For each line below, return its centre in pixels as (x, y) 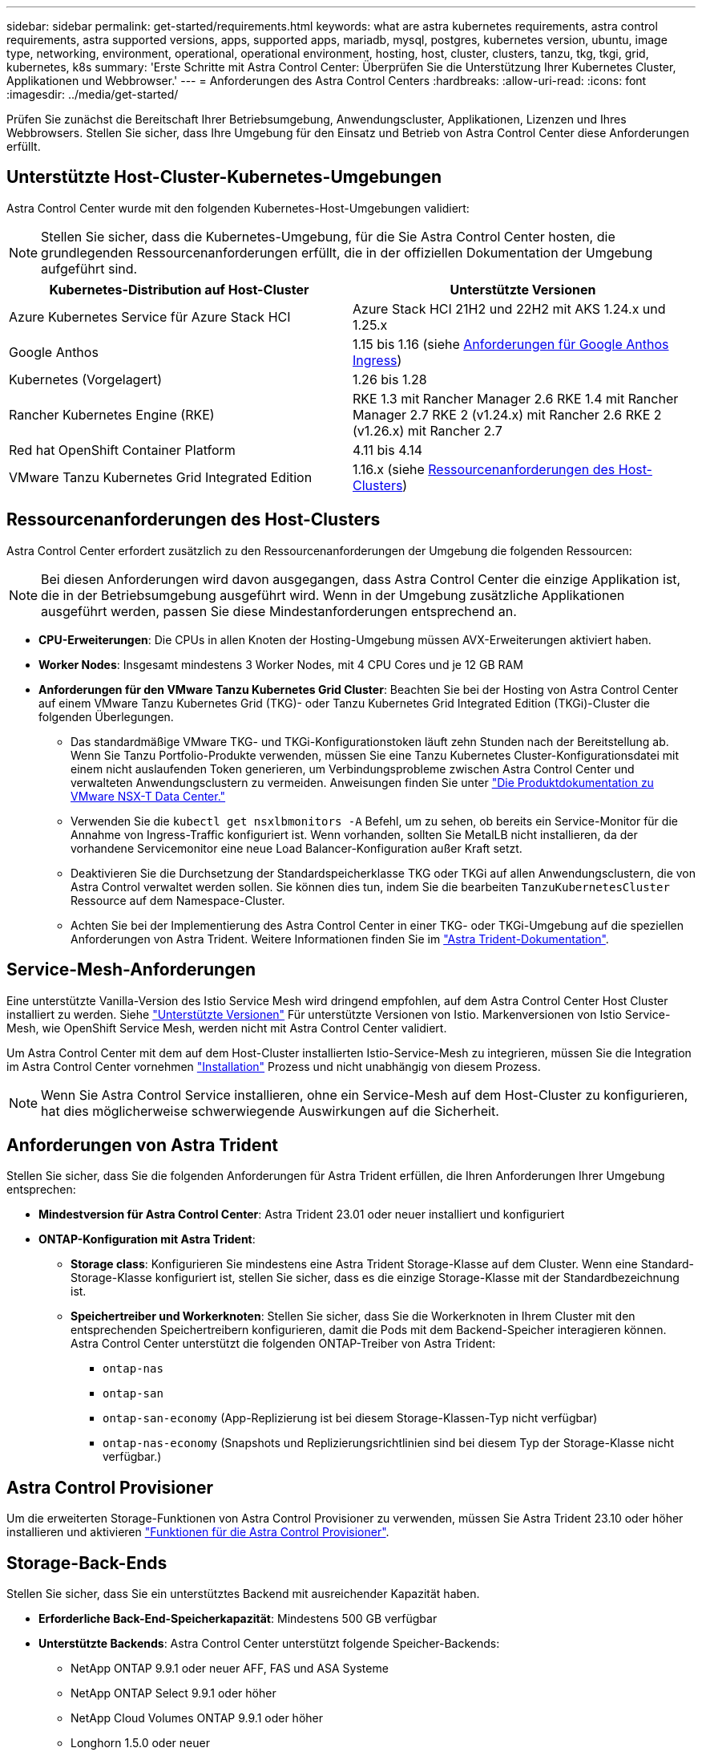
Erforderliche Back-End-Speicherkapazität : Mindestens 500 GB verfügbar (238, 1619)
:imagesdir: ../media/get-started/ (93, 94)
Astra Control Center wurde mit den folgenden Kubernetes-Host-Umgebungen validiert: (238, 208)
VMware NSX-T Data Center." (148, 796)
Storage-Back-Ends (87, 1563)
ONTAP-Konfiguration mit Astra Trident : (147, 1239)
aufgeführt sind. (89, 268)
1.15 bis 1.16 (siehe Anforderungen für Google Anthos (511, 344)
